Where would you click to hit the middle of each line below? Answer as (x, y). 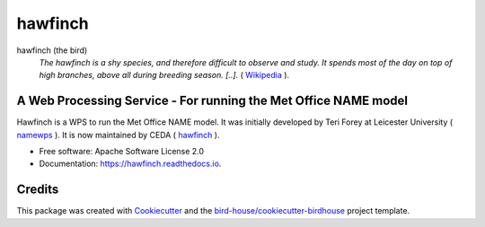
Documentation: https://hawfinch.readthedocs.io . (130, 164)
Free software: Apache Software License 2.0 (122, 152)
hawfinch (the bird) (52, 50)
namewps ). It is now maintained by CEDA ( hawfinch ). (118, 135)
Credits (38, 190)
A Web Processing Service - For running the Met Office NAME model (212, 101)
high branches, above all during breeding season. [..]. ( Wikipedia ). (164, 75)
